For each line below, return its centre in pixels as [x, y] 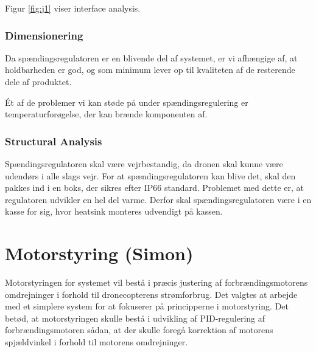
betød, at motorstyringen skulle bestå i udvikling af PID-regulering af [135, 318]
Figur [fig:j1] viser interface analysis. [73, 8]
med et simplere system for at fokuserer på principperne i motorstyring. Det [147, 306]
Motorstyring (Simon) [99, 253]
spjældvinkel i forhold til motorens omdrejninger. [97, 342]
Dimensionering [44, 35]
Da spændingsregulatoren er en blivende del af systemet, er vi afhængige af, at [151, 57]
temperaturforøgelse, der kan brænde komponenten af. [106, 114]
